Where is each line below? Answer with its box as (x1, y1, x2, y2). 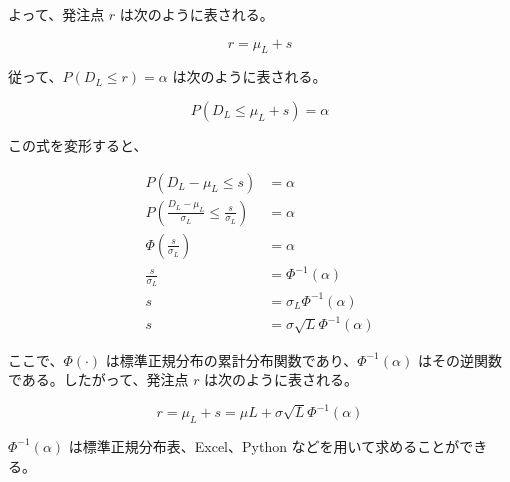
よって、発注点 (8, 4, 105, 24)
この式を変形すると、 (8, 134, 148, 155)
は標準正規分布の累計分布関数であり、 (105, 349, 358, 370)
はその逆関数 (417, 349, 502, 370)
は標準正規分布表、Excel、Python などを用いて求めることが (68, 435, 460, 456)
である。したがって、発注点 (8, 369, 189, 390)
